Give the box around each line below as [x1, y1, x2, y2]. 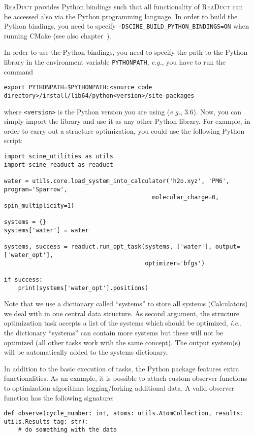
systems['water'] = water [4, 226, 89, 234]
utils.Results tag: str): [4, 418, 89, 425]
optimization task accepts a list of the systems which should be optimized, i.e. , [4, 318, 242, 328]
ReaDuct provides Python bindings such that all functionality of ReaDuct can [4, 1, 243, 11]
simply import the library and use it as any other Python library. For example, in [4, 116, 250, 126]
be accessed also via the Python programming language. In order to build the [4, 11, 238, 21]
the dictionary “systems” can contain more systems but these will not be [4, 327, 223, 337]
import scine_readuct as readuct [4, 161, 113, 168]
